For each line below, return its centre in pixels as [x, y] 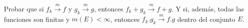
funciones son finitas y [37, 19]
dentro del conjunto [206, 19]
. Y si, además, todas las [208, 8]
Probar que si [24, 8]
